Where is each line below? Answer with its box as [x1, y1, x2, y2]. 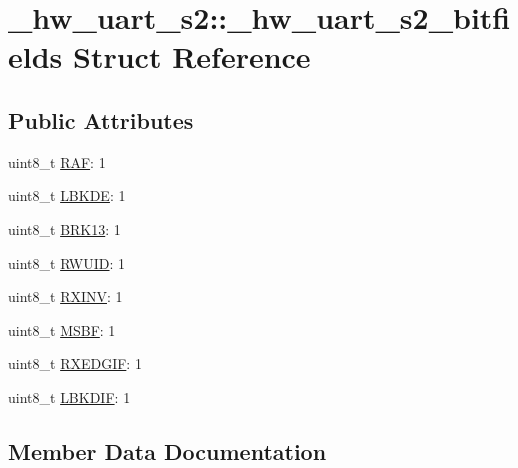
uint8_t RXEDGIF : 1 [8, 353, 142, 374]
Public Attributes [8, 104, 194, 135]
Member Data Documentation [8, 435, 327, 466]
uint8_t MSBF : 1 [8, 319, 116, 340]
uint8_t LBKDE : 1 [8, 185, 126, 206]
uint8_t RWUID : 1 [8, 252, 126, 273]
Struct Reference [73, 36, 311, 77]
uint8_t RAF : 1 [8, 151, 106, 172]
